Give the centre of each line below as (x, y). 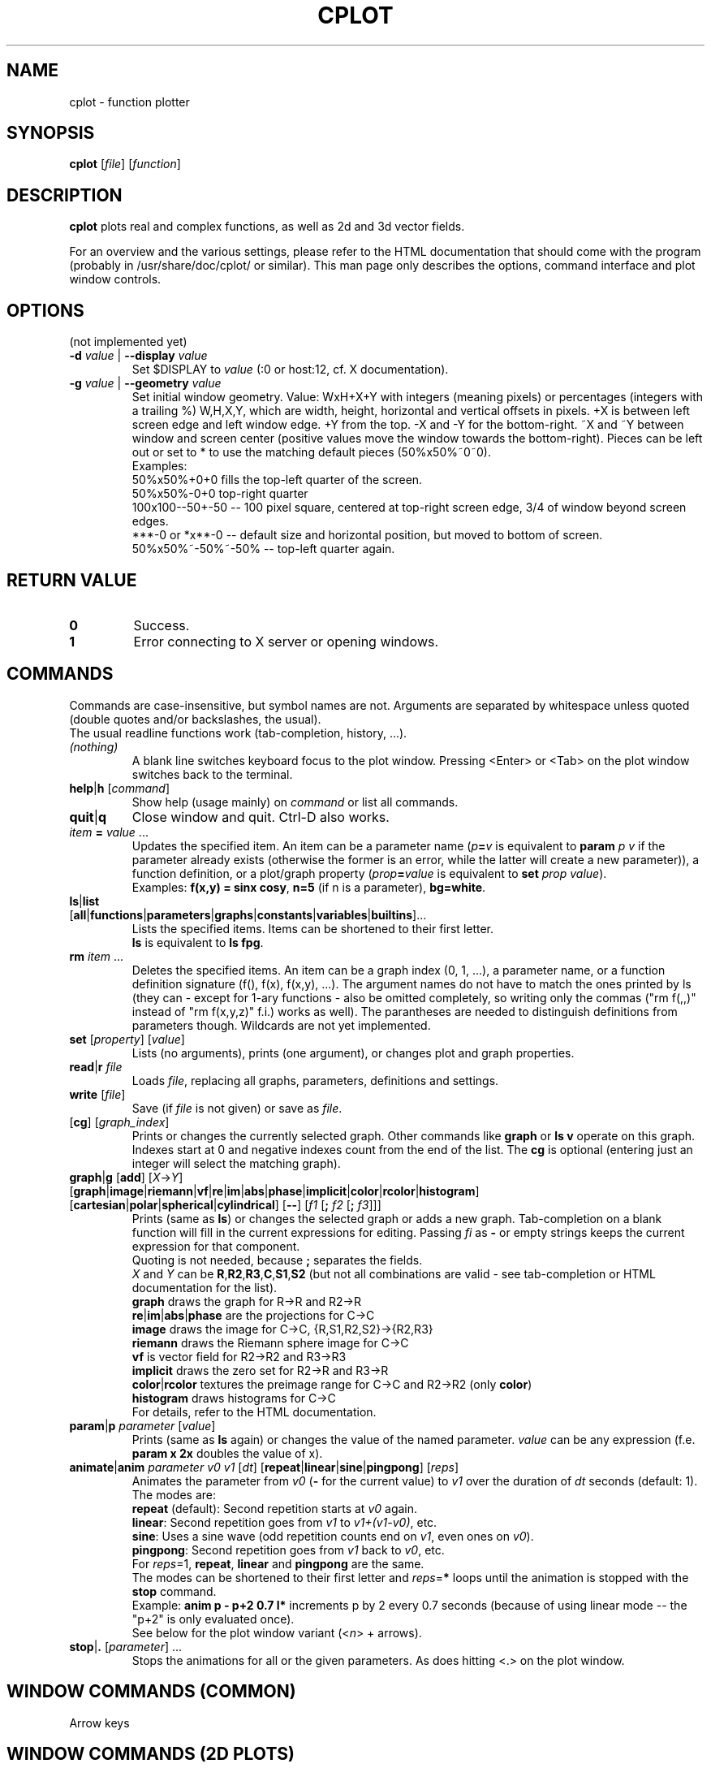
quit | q (88, 817)
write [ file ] (97, 1094)
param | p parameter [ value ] (142, 1425)
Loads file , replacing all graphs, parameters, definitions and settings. (315, 1080)
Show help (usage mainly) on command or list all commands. (295, 802)
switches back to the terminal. (212, 774)
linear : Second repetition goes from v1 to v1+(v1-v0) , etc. (284, 1522)
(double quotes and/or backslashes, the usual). (195, 719)
